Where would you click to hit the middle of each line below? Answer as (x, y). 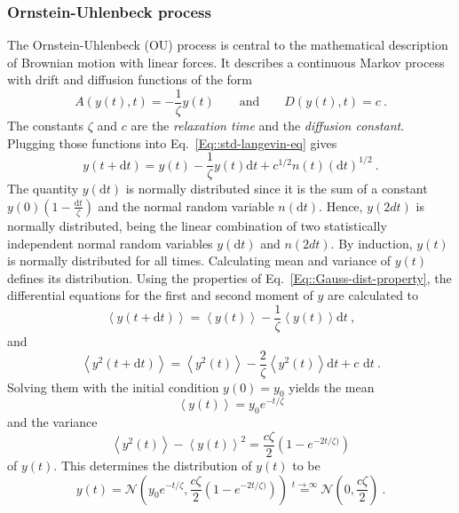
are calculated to (373, 295)
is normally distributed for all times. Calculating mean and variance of (199, 260)
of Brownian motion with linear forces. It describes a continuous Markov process (226, 62)
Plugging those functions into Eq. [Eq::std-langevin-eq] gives (172, 142)
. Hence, (341, 205)
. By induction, (372, 243)
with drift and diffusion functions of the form (130, 79)
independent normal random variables (110, 243)
